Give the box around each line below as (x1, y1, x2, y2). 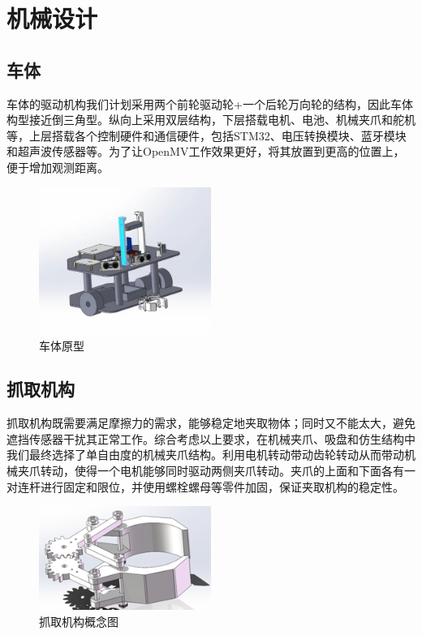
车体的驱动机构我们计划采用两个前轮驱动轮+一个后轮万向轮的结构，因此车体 (6, 95, 413, 112)
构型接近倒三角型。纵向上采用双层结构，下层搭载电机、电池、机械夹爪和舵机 (6, 111, 416, 128)
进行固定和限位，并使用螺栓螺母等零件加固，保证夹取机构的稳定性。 (40, 478, 404, 495)
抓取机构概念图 (39, 612, 118, 629)
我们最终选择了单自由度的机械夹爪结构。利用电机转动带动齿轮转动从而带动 (6, 446, 404, 463)
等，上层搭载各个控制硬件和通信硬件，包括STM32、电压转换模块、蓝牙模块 (6, 127, 407, 144)
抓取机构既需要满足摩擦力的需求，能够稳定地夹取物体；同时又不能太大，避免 (6, 414, 416, 431)
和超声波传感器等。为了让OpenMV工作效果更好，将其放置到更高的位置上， (6, 143, 405, 160)
